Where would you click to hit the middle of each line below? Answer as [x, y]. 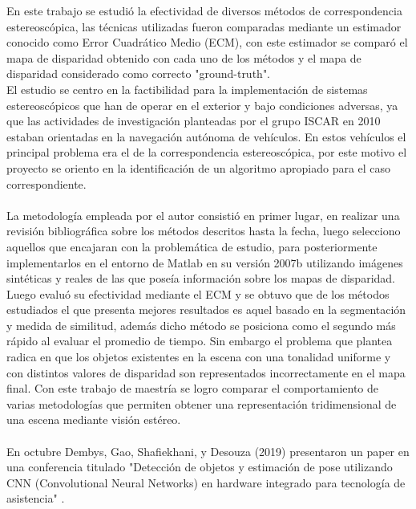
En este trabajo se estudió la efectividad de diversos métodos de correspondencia [204, 10]
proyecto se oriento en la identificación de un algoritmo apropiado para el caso [199, 167]
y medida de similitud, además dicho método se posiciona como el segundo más [201, 325]
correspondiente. [46, 183]
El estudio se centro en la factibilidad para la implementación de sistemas [187, 89]
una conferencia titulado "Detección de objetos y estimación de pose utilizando [200, 467]
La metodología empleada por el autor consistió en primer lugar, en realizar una [203, 215]
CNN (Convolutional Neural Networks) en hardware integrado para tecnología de [206, 482]
